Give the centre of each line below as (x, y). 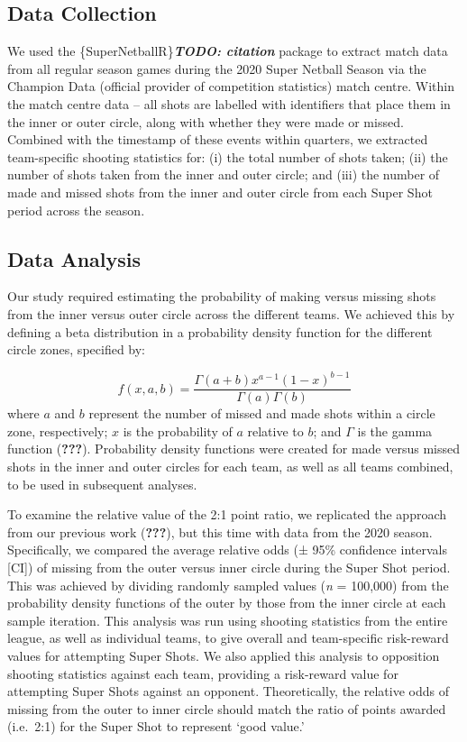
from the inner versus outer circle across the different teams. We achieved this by (231, 313)
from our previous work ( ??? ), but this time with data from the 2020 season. (220, 531)
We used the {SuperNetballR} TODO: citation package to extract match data (228, 51)
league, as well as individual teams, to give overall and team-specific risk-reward (228, 638)
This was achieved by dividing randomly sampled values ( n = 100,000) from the (228, 585)
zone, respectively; (58, 431)
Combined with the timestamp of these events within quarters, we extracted (218, 139)
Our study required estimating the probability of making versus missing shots (222, 296)
